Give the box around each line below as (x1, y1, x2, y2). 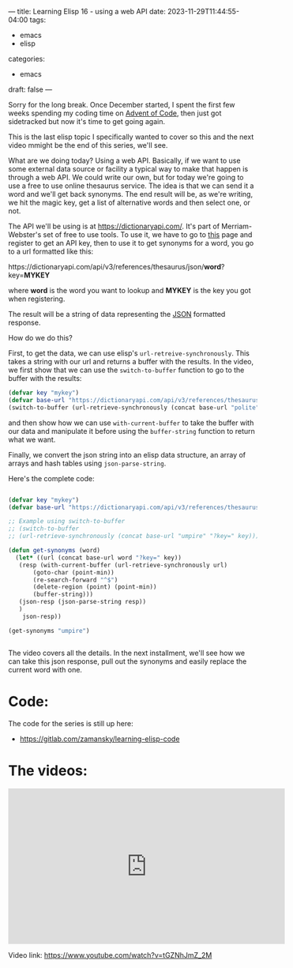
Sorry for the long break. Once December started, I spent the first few (8, 100, 235, 109)
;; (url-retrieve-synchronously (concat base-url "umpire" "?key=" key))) (8, 533, 260, 540)
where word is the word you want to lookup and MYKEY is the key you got (8, 286, 251, 295)
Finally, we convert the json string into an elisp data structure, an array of (8, 450, 246, 459)
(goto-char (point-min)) (32, 568, 115, 576)
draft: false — (8, 85, 53, 94)
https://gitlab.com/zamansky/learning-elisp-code (19, 734, 180, 744)
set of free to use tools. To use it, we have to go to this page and (43, 230, 253, 239)
